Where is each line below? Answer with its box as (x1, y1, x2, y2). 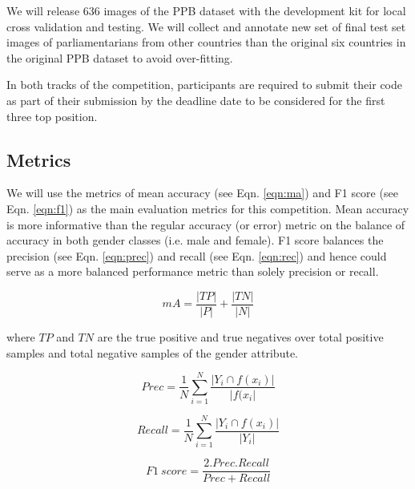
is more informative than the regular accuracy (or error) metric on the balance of (6, 216, 405, 232)
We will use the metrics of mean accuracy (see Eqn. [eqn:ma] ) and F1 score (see (6, 184, 398, 201)
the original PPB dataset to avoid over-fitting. (6, 49, 233, 66)
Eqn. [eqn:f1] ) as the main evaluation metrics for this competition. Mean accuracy (6, 200, 409, 216)
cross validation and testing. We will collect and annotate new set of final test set (6, 18, 406, 34)
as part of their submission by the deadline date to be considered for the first (6, 91, 385, 108)
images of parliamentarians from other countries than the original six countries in (6, 34, 406, 51)
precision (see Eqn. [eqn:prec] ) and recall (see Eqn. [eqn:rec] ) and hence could (6, 247, 387, 264)
